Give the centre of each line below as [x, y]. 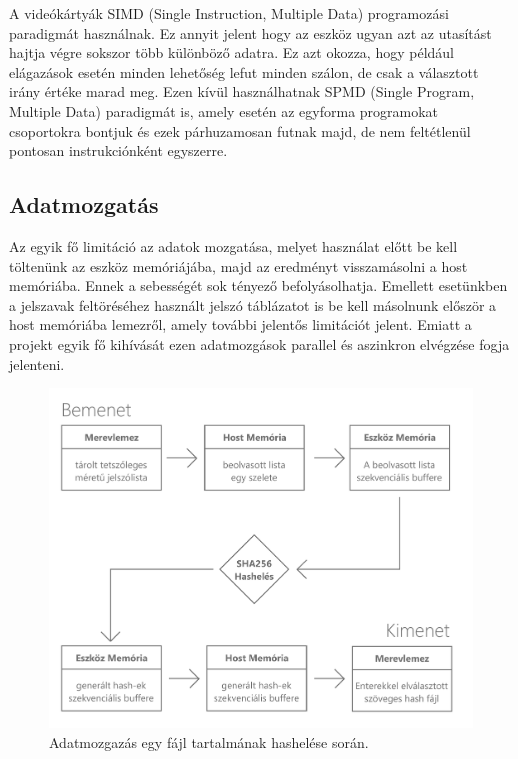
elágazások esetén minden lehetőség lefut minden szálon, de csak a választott [244, 71]
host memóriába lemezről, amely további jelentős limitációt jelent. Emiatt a [240, 324]
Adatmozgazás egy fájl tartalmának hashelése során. [209, 741]
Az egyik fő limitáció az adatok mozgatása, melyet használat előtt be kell [233, 245]
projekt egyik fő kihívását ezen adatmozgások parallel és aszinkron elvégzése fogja [259, 343]
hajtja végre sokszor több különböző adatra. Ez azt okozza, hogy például [231, 52]
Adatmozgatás [84, 204]
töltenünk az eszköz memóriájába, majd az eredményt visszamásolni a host [238, 265]
